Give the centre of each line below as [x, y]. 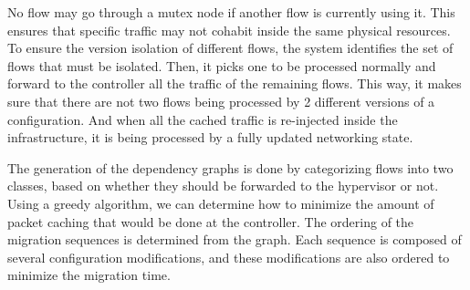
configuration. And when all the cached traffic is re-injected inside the [203, 119]
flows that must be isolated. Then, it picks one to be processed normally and [222, 65]
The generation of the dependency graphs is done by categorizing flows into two [230, 167]
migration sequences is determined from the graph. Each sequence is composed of [235, 239]
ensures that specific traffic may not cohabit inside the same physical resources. [229, 30]
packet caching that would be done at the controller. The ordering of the [211, 221]
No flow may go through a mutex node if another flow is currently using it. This [231, 12]
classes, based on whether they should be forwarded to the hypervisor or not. [223, 186]
